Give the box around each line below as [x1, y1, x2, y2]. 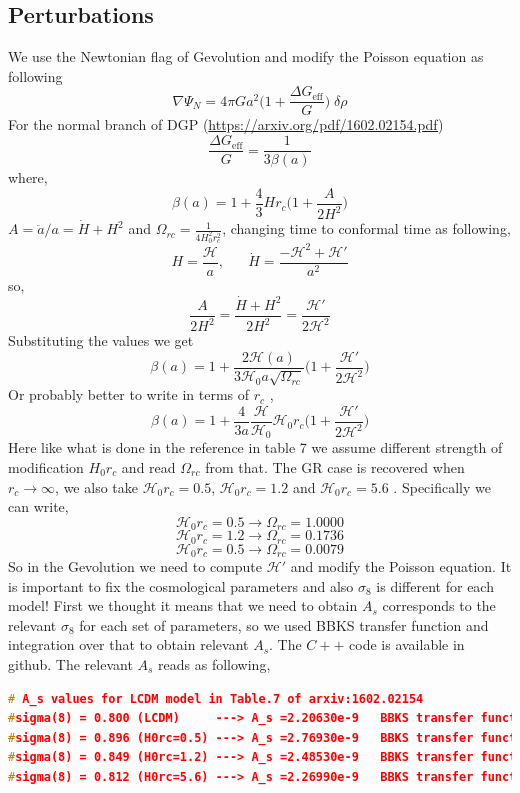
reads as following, [158, 654, 271, 675]
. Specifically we [393, 476, 491, 497]
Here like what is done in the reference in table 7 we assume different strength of [8, 437, 503, 458]
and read [121, 456, 176, 477]
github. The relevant [8, 654, 133, 675]
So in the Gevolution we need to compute [8, 556, 263, 577]
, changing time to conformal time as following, [222, 218, 511, 239]
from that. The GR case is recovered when [205, 456, 465, 477]
